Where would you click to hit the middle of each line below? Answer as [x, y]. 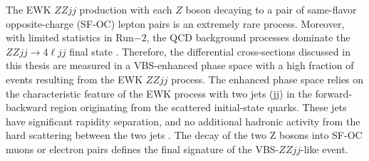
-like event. [324, 149]
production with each [126, 9]
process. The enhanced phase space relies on [267, 79]
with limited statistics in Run [70, 37]
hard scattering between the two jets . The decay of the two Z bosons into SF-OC [184, 135]
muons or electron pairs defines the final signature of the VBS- [142, 149]
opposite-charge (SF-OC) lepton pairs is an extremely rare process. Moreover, [175, 23]
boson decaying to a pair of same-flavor [271, 9]
